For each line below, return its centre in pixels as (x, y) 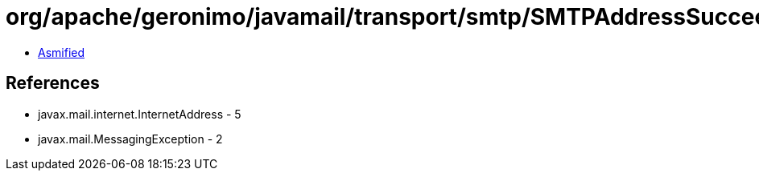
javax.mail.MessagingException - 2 (130, 139)
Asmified (62, 52)
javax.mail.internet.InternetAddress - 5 (140, 114)
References (53, 83)
